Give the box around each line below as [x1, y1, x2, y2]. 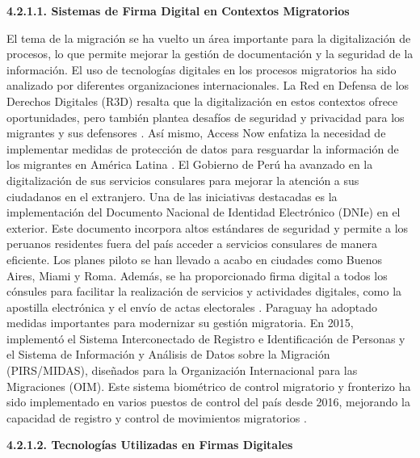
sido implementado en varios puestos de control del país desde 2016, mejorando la [6, 393, 410, 410]
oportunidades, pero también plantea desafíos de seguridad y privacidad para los [6, 108, 405, 125]
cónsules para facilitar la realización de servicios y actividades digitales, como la [6, 283, 402, 300]
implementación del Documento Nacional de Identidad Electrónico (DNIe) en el [6, 204, 401, 221]
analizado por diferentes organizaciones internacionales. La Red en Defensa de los [6, 77, 409, 94]
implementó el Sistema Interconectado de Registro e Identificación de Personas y [6, 330, 405, 347]
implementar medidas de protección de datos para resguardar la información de [6, 140, 399, 157]
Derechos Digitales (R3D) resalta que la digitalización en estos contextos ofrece [6, 92, 398, 109]
